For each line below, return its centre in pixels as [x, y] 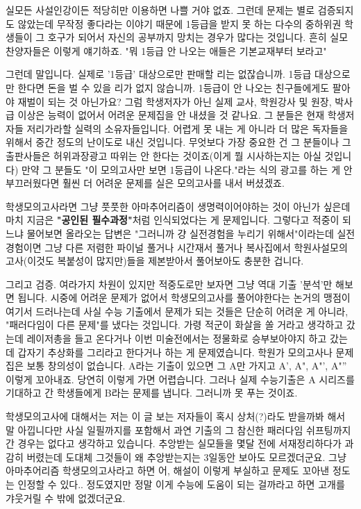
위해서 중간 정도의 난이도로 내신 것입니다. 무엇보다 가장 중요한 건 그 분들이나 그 [178, 142]
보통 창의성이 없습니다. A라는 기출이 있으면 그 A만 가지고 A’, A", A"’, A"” [187, 366]
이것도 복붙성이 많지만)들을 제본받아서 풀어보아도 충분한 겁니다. [166, 261]
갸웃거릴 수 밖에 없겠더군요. [66, 498]
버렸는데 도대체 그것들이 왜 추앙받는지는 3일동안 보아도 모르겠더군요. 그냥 [186, 457]
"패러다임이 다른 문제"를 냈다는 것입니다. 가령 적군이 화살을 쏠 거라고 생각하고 [175, 325]
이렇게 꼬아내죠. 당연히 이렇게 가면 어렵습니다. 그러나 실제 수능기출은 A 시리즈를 [180, 379]
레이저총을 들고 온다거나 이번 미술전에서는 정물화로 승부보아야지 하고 [177, 339]
